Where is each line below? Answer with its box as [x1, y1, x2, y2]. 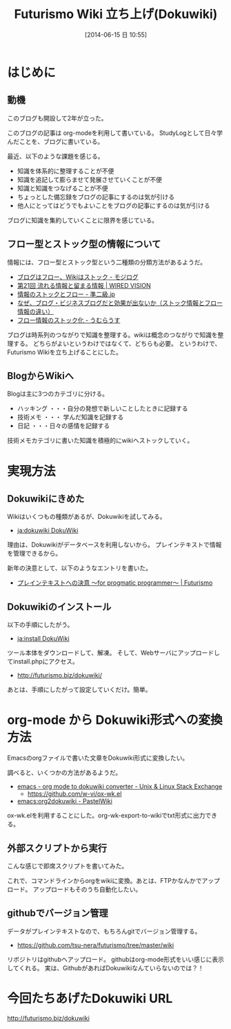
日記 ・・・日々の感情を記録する [17, 421, 110, 430]
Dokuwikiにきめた [7, 493, 85, 504]
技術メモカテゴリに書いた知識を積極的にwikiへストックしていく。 [7, 437, 194, 445]
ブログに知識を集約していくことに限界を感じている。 [7, 216, 159, 224]
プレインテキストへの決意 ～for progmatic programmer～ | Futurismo [17, 579, 213, 587]
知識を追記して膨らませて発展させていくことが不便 [17, 175, 162, 183]
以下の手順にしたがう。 [7, 621, 74, 629]
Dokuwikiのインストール [7, 601, 112, 612]
